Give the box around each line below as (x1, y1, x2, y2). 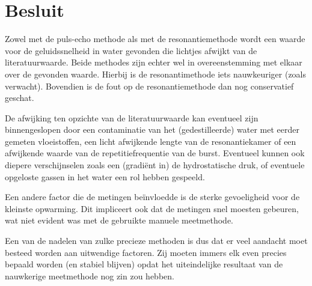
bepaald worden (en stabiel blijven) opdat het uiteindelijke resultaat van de (5, 258, 283, 270)
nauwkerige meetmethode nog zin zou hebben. (5, 269, 174, 282)
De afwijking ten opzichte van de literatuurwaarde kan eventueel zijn (5, 111, 258, 124)
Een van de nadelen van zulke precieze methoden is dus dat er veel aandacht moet (5, 234, 308, 247)
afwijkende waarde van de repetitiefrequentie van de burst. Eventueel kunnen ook (5, 147, 305, 159)
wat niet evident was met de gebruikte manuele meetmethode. (5, 214, 234, 227)
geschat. (5, 91, 34, 104)
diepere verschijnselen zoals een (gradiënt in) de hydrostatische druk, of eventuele (5, 159, 305, 171)
